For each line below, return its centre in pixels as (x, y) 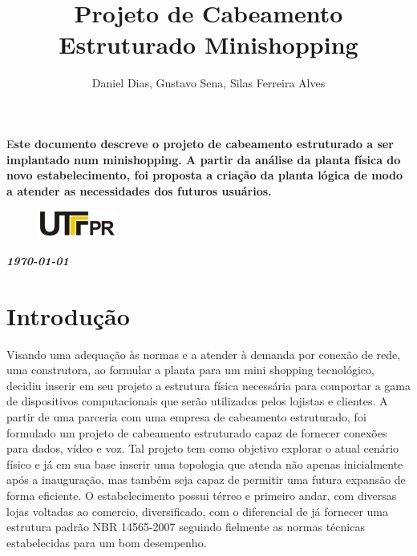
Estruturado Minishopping (208, 44)
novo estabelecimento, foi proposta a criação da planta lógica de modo (205, 175)
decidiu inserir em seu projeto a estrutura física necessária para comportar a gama (209, 385)
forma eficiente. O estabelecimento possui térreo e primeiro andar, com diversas (202, 495)
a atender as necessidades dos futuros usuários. (139, 190)
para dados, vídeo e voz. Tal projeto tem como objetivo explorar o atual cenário (203, 448)
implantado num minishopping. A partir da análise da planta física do (204, 159)
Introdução (68, 315)
